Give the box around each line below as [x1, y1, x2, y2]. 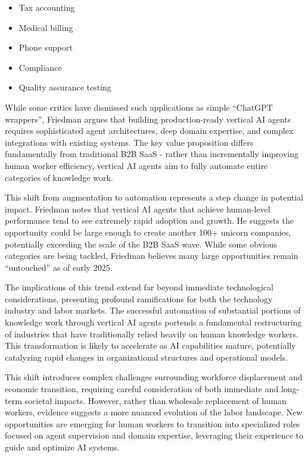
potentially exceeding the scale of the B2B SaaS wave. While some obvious [5, 237, 278, 250]
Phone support [18, 41, 73, 54]
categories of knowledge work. [5, 171, 113, 183]
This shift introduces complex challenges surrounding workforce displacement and [5, 371, 303, 383]
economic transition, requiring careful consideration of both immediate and [5, 383, 279, 395]
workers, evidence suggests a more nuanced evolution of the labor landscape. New [5, 406, 303, 418]
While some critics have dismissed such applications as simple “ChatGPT [5, 101, 273, 113]
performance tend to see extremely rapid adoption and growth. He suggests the [5, 214, 294, 227]
